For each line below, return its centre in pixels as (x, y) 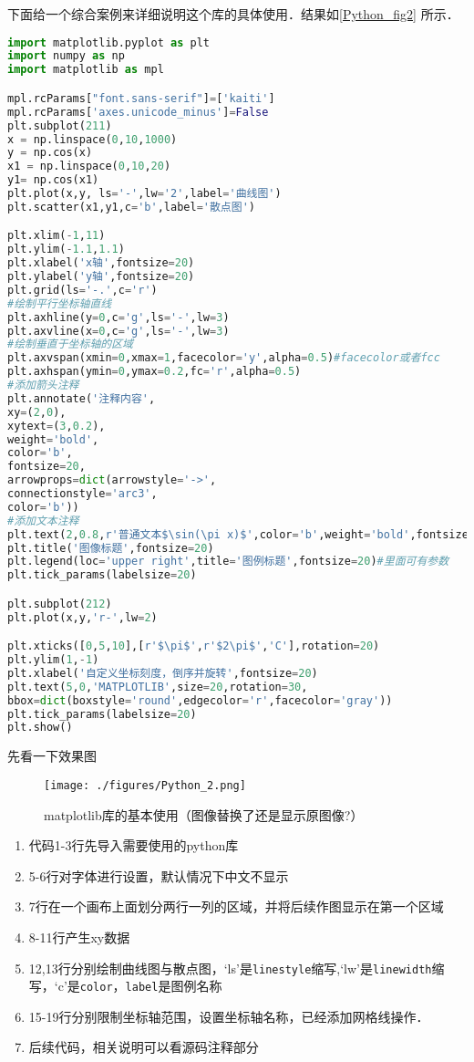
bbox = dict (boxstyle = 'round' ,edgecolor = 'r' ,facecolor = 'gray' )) (200, 700)
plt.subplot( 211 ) (60, 125)
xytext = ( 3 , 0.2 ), (57, 426)
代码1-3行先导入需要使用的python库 (134, 845)
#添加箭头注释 (43, 385)
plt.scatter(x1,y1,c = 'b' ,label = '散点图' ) (131, 207)
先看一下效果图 (52, 756)
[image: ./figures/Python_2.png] (145, 785)
